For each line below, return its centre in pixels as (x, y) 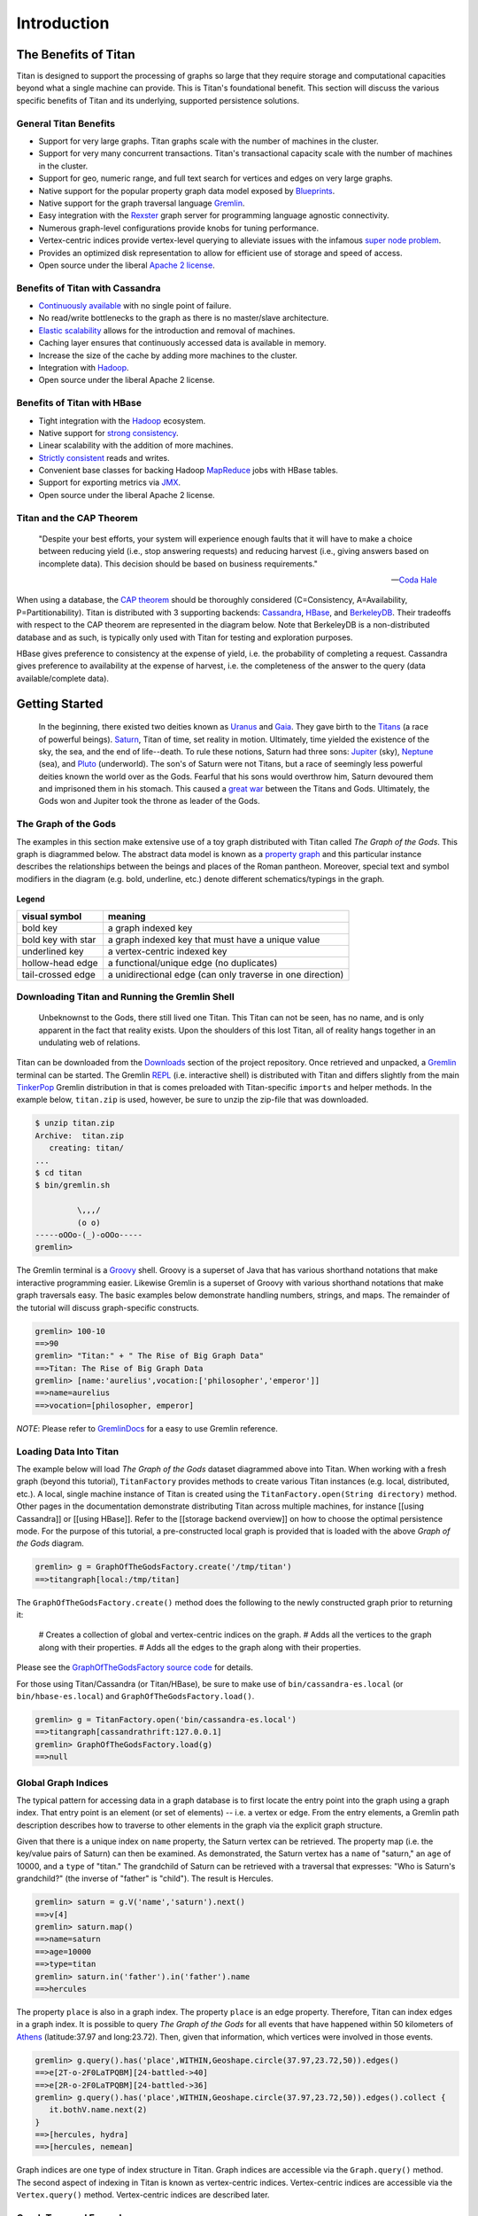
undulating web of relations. (89, 1042)
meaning (127, 916)
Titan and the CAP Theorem (77, 518)
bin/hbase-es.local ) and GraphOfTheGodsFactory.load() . (135, 1697)
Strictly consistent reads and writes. (104, 457)
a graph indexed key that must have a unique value (214, 940)
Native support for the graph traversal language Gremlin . (142, 203)
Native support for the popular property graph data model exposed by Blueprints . (187, 191)
